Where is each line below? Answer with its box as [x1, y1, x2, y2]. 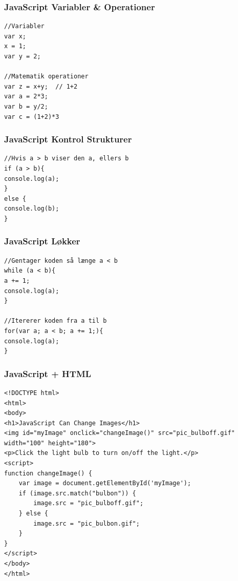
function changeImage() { [4, 469, 92, 477]
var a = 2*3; [4, 93, 48, 100]
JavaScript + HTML [4, 367, 92, 380]
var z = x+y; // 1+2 [4, 82, 78, 90]
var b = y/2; [4, 102, 48, 110]
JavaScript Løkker [4, 235, 80, 247]
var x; [4, 32, 26, 40]
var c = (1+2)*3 [4, 113, 59, 120]
